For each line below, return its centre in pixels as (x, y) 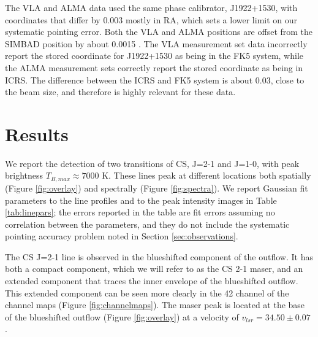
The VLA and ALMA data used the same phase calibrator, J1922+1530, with (151, 7)
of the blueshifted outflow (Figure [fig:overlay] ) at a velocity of (122, 316)
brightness (24, 175)
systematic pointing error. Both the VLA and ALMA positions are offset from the (159, 32)
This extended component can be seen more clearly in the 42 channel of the (147, 292)
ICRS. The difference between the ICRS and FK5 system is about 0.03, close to (155, 79)
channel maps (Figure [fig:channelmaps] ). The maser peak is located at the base (155, 305)
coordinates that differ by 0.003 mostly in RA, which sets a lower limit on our (151, 19)
